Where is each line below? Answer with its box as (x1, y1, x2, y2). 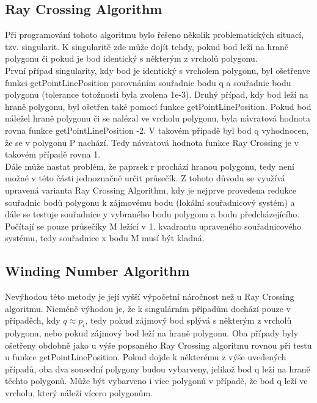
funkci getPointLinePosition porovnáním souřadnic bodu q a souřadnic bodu (5, 76, 291, 89)
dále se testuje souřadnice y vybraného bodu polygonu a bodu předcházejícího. (5, 208, 300, 220)
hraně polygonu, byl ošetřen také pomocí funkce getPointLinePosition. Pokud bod (5, 100, 312, 112)
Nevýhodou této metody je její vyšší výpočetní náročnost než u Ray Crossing (5, 290, 294, 303)
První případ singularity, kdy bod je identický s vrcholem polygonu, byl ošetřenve (5, 64, 310, 76)
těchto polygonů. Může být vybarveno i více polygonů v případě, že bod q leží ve (5, 374, 308, 387)
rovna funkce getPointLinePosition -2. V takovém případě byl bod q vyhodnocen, (5, 123, 309, 136)
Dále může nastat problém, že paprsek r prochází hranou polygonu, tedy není (5, 159, 294, 172)
